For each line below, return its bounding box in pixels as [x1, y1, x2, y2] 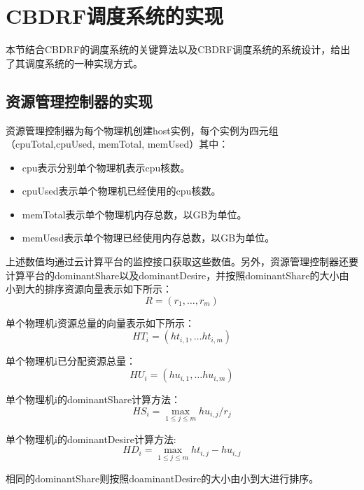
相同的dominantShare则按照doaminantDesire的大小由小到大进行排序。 [6, 470, 319, 485]
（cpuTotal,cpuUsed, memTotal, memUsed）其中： [6, 136, 229, 151]
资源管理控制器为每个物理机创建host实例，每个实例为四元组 [6, 122, 279, 137]
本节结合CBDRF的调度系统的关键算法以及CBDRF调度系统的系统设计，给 [6, 42, 341, 57]
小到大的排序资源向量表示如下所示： [6, 281, 172, 296]
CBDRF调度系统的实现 [6, 1, 224, 30]
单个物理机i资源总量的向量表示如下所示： [6, 315, 195, 330]
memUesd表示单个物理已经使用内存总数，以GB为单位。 [22, 230, 275, 245]
